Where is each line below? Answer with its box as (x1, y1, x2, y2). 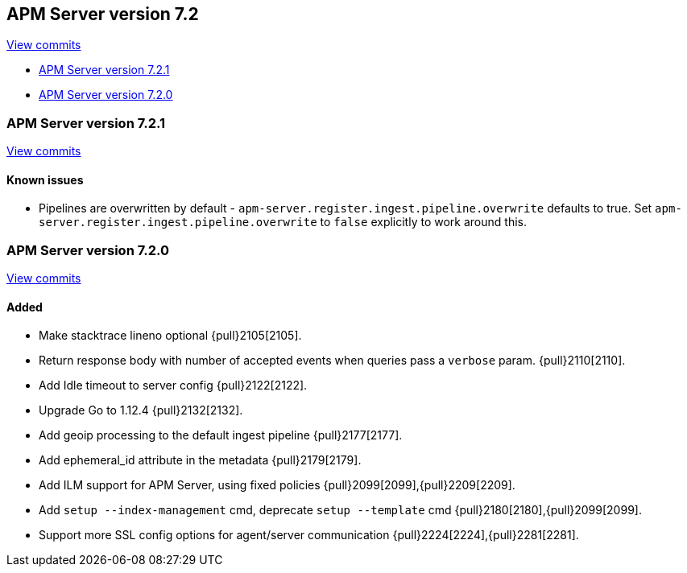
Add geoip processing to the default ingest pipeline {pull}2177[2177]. (39, 428, 403, 443)
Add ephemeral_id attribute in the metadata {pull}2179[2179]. (39, 453, 362, 468)
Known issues (6, 172, 84, 187)
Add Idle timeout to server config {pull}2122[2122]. (39, 378, 308, 393)
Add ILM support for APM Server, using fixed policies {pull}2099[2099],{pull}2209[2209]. (39, 478, 515, 493)
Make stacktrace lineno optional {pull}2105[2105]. (39, 328, 302, 343)
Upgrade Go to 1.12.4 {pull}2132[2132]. (39, 403, 243, 418)
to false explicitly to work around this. (320, 215, 527, 229)
